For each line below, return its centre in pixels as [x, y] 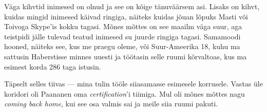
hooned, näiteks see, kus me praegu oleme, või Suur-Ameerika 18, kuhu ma [122, 46]
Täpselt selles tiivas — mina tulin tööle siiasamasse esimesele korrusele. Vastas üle [133, 84]
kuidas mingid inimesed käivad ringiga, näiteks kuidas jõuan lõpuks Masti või [126, 16]
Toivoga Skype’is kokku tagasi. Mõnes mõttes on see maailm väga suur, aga [123, 26]
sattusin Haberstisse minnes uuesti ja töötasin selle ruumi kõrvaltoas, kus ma [126, 56]
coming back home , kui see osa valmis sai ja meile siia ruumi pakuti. [111, 104]
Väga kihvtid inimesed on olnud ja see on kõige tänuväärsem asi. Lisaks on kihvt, [132, 6]
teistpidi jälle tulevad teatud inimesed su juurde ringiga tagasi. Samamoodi [122, 36]
